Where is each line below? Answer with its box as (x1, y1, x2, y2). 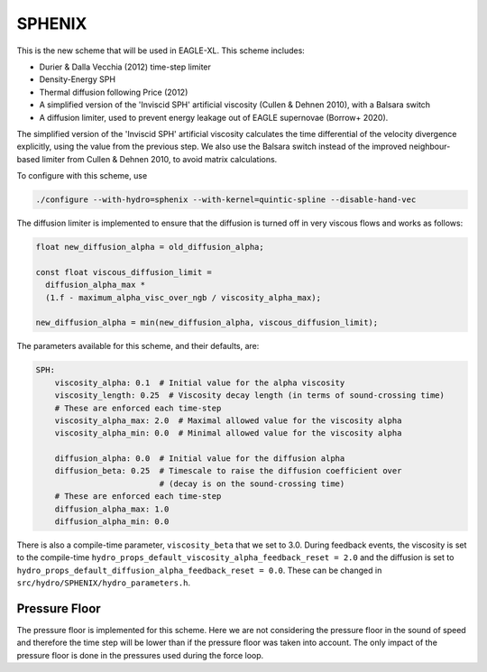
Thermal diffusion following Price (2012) (39, 87, 188, 97)
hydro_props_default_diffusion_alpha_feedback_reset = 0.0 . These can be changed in (16, 565, 382, 575)
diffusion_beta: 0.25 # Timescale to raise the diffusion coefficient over (54, 465, 402, 476)
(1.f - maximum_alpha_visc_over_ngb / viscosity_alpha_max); (45, 292, 322, 302)
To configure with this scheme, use (16, 170, 148, 181)
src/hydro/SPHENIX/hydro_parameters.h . (16, 577, 191, 588)
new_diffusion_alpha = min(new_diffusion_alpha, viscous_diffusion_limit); (35, 318, 379, 328)
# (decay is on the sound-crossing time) (159, 478, 345, 489)
